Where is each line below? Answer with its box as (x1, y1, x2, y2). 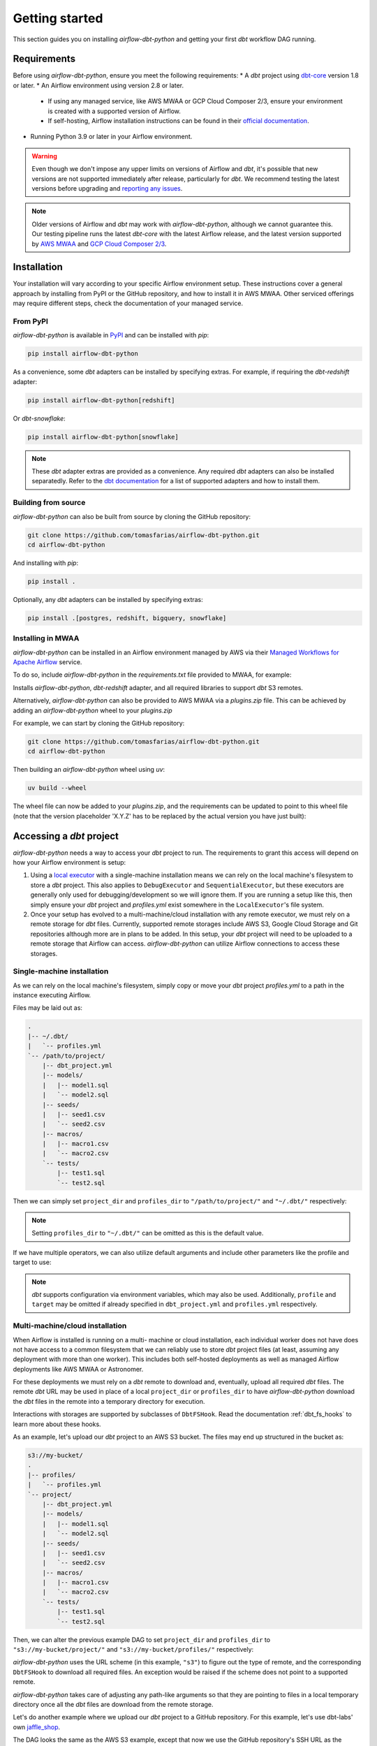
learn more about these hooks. (13, 1420, 101, 1428)
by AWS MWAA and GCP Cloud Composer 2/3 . (31, 240, 167, 248)
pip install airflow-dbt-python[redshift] (27, 396, 175, 404)
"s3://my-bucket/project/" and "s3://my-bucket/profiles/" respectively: (13, 1645, 254, 1654)
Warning (31, 152, 57, 160)
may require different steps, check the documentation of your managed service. (13, 299, 244, 307)
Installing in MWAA (13, 633, 80, 643)
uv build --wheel (27, 784, 87, 792)
